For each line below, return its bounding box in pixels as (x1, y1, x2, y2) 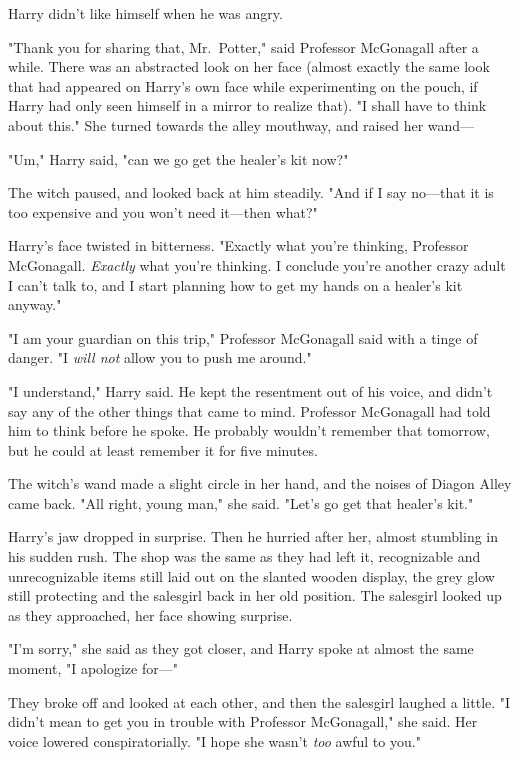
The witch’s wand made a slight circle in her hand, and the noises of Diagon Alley (8, 473, 512, 494)
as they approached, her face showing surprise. (8, 604, 293, 625)
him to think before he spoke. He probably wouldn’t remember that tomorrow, (8, 420, 490, 441)
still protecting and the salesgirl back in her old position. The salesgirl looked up (8, 585, 502, 606)
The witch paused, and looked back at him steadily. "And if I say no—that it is (8, 182, 494, 203)
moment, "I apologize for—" (8, 658, 178, 679)
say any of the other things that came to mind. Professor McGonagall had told (8, 400, 491, 421)
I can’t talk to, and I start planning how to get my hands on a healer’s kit (8, 274, 463, 295)
